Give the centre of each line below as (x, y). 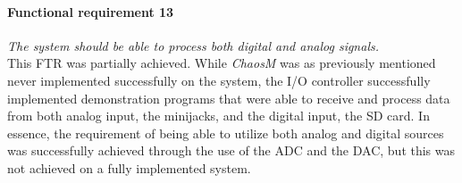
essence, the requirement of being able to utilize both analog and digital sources (226, 133)
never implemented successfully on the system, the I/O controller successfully (219, 80)
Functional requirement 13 (91, 11)
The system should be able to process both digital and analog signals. (193, 45)
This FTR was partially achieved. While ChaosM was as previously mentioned (222, 63)
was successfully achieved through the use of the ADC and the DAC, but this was (231, 150)
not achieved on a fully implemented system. (129, 167)
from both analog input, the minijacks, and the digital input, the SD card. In (218, 116)
